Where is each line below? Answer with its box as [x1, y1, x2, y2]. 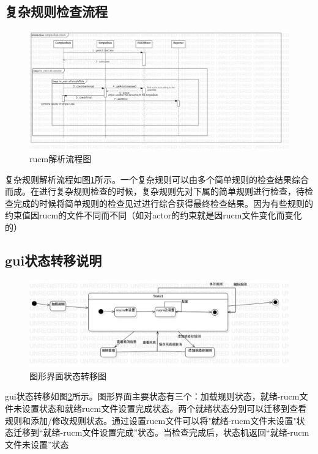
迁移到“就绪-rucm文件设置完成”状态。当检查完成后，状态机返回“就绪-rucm [13, 426, 309, 439]
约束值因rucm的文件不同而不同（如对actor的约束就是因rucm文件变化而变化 [5, 209, 302, 221]
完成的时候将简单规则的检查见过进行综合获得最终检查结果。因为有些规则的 [13, 196, 313, 209]
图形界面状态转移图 [29, 369, 106, 382]
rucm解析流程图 [29, 152, 92, 165]
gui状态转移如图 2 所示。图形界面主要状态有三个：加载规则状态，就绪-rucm [5, 390, 300, 403]
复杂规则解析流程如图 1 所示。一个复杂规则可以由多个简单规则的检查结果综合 [5, 173, 309, 185]
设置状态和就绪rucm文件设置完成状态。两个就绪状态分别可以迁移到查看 [21, 401, 307, 414]
